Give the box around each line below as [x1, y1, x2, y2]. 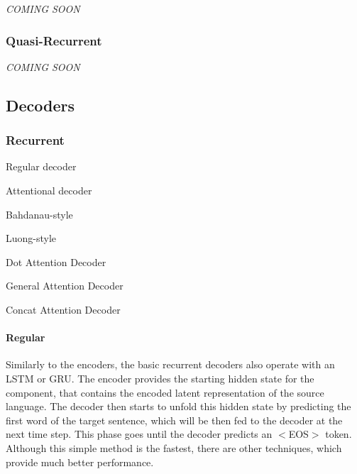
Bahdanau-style [6, 206, 73, 221]
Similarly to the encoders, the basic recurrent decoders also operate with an [6, 357, 335, 372]
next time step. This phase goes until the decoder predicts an [6, 426, 273, 441]
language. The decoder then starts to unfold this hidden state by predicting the [6, 399, 351, 414]
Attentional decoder [6, 183, 92, 197]
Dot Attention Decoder [6, 254, 106, 269]
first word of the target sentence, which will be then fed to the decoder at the [6, 412, 343, 427]
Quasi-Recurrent [6, 31, 102, 49]
